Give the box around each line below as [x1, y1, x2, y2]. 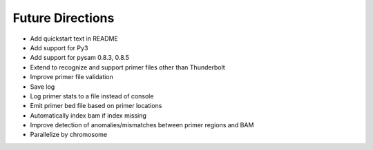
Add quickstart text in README [30, 34, 119, 43]
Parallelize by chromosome [30, 131, 107, 139]
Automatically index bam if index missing [30, 111, 146, 120]
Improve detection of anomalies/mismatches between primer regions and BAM [30, 121, 254, 129]
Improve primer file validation [30, 73, 114, 81]
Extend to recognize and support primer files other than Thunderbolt [30, 63, 226, 72]
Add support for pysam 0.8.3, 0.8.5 [30, 54, 130, 62]
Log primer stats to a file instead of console [30, 92, 154, 100]
